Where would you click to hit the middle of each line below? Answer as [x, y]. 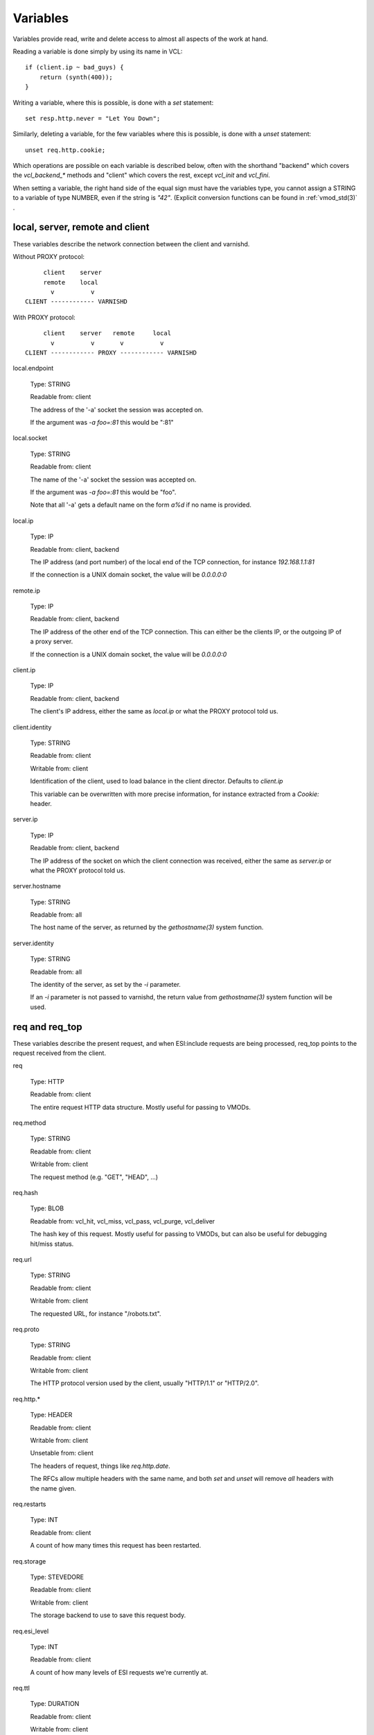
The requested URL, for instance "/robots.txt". [96, 1313]
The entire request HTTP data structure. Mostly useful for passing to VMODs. [140, 1107]
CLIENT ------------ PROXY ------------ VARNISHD [111, 353]
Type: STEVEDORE [57, 1577]
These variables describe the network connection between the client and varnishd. [131, 244]
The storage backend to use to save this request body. [108, 1615]
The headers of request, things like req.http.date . [100, 1466]
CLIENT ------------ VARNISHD [77, 302]
